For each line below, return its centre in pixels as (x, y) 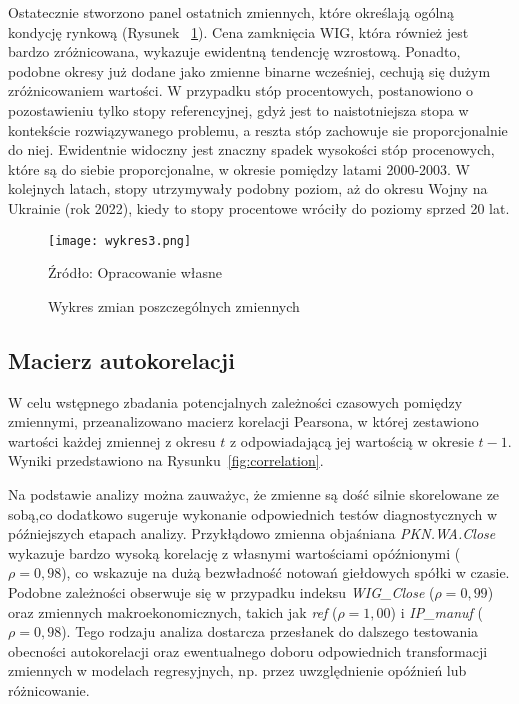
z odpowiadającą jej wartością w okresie (351, 440)
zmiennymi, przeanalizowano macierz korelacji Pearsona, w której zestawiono (243, 421)
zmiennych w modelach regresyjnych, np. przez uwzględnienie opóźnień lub (237, 670)
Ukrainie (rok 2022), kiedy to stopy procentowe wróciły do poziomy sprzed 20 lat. (259, 207)
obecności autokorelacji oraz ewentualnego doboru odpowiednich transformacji (248, 650)
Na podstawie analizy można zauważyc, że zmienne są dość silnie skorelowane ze (254, 493)
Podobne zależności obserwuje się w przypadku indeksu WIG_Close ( (221, 591)
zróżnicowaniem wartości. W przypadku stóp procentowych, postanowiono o (241, 90)
